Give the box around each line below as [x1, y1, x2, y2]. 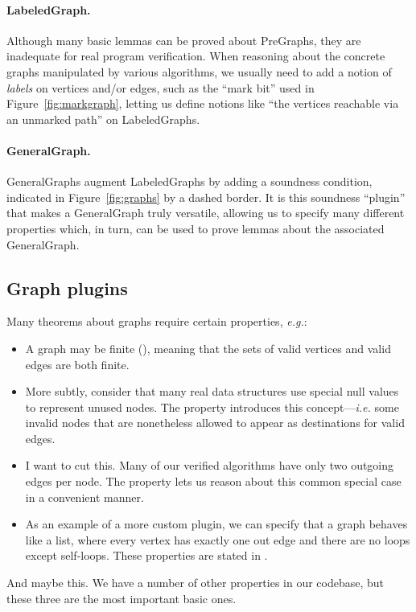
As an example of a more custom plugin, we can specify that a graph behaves [25, 515, 408, 532]
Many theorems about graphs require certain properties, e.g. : [6, 313, 307, 330]
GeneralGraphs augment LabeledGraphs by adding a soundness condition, [6, 173, 373, 190]
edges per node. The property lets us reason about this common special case [25, 473, 402, 490]
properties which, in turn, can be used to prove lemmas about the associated [6, 220, 385, 236]
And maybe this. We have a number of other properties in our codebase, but [6, 574, 385, 591]
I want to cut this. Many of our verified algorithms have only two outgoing [25, 457, 394, 474]
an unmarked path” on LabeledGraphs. [6, 110, 200, 127]
